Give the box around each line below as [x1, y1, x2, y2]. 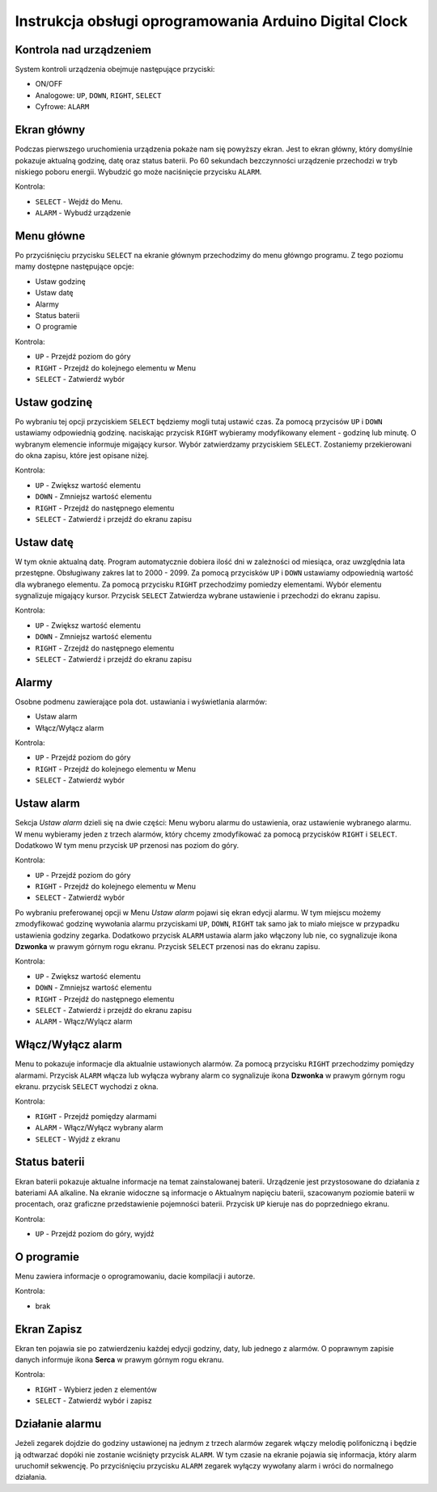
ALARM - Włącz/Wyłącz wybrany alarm [35, 1123, 163, 1133]
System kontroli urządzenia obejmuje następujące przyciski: [15, 65, 215, 74]
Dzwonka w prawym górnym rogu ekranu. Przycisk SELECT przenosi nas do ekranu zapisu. [15, 942, 320, 952]
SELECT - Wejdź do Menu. [35, 197, 123, 206]
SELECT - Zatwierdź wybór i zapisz [35, 1396, 153, 1405]
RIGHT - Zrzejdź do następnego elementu [35, 643, 175, 653]
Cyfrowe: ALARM [35, 102, 90, 112]
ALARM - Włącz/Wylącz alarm [35, 1016, 133, 1027]
